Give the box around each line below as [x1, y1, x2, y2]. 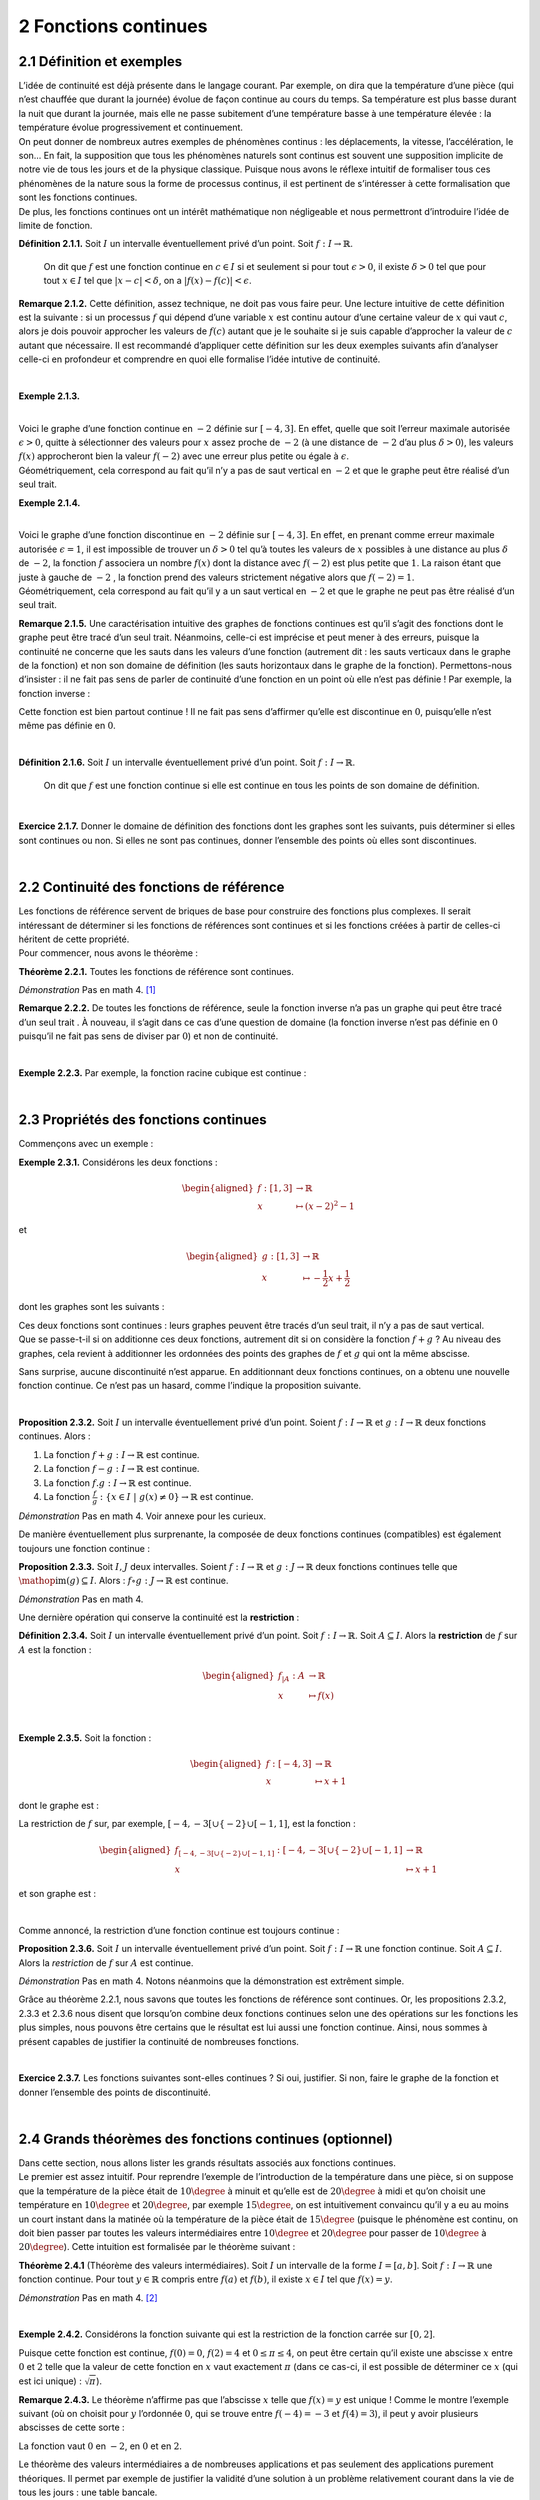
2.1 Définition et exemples [18, 53, 183, 70]
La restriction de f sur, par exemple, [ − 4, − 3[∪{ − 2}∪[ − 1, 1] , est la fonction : [18, 1818, 357, 1830]
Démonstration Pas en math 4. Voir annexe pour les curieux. [18, 1510, 267, 1522]
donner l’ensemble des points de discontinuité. [18, 2086, 212, 2098]
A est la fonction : [18, 1643, 92, 1655]
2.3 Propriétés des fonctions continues [18, 1111, 267, 1129]
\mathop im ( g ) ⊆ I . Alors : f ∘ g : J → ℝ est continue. [18, 1575, 229, 1587]
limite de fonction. [18, 219, 93, 231]
